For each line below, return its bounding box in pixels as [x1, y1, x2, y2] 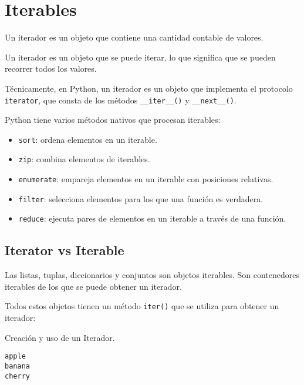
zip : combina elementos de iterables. [18, 153, 150, 165]
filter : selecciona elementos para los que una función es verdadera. [18, 192, 264, 205]
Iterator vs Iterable [5, 241, 124, 259]
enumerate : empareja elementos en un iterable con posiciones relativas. [18, 173, 273, 185]
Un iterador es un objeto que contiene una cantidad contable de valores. [5, 31, 264, 43]
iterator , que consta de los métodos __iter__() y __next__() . [5, 93, 237, 106]
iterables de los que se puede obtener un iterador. [5, 280, 182, 292]
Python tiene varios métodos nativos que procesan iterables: [5, 113, 221, 126]
